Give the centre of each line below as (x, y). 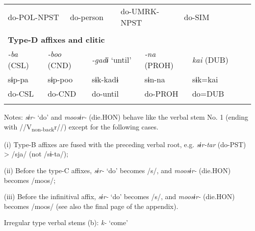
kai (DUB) (210, 59)
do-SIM (197, 17)
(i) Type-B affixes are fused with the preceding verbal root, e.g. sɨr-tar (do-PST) (125, 144)
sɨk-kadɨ (105, 79)
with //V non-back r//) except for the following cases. (81, 127)
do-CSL (21, 93)
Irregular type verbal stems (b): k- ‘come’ (66, 222)
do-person (87, 17)
